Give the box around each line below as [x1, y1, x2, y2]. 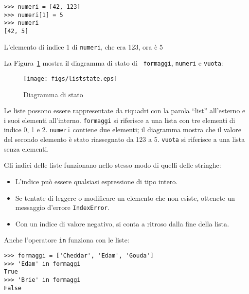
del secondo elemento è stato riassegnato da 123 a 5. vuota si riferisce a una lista [4, 134, 245, 144]
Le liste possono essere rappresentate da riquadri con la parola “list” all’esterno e [4, 105, 246, 116]
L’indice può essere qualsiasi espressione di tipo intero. [15, 176, 178, 186]
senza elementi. [4, 143, 49, 154]
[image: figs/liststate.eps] [23, 75, 118, 82]
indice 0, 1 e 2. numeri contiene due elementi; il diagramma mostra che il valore [4, 124, 241, 135]
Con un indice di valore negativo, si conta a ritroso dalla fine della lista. [15, 218, 229, 228]
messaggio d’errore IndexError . [15, 202, 109, 212]
